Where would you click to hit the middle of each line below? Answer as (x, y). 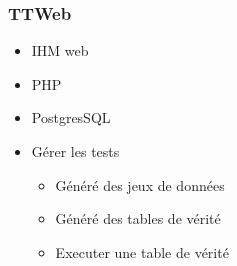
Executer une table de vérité (142, 251)
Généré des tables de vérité (138, 218)
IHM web (60, 50)
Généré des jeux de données (140, 184)
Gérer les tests (75, 151)
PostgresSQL (71, 117)
